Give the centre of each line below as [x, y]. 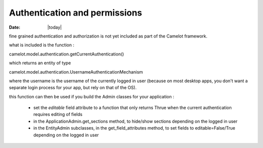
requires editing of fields [58, 114]
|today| [55, 27]
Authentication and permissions [75, 13]
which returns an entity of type [40, 63]
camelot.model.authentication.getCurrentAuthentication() [66, 54]
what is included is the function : [42, 45]
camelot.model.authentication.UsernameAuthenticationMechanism [76, 72]
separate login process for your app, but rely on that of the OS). [73, 88]
